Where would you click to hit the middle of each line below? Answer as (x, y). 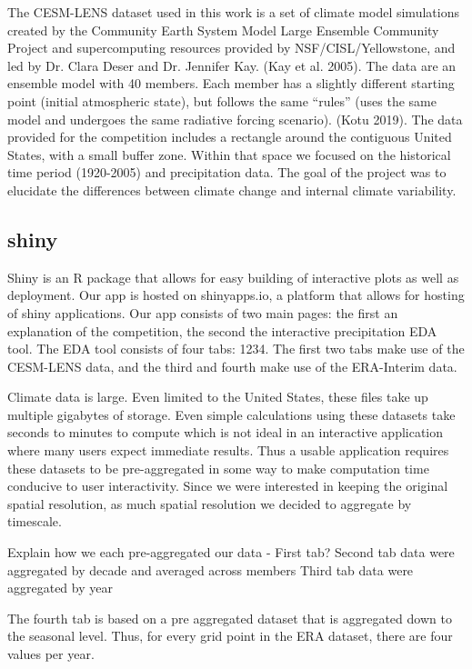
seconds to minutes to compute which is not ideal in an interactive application (226, 432)
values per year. (51, 654)
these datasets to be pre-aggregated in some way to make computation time (218, 468)
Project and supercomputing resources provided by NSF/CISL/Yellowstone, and (231, 48)
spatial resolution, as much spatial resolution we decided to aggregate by (210, 503)
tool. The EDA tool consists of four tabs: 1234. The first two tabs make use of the (236, 349)
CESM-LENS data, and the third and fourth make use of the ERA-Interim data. (232, 366)
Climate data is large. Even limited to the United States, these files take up (218, 397)
